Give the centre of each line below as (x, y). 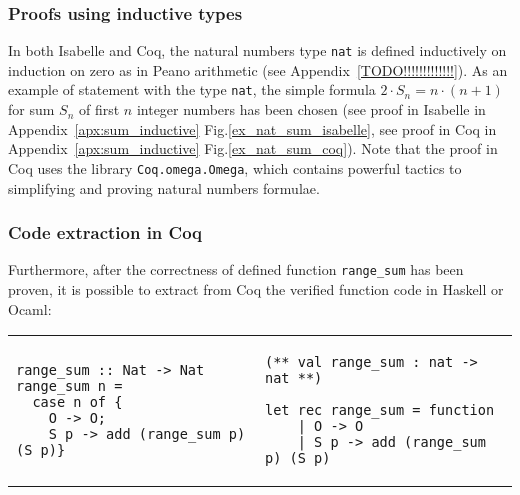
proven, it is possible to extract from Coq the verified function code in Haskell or (256, 289)
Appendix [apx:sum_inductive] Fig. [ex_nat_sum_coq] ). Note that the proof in (253, 148)
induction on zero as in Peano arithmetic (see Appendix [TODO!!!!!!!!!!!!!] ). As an (258, 69)
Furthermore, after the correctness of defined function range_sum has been (236, 269)
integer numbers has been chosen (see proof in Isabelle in (311, 109)
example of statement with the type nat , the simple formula (192, 89)
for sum (31, 109)
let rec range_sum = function (379, 410)
